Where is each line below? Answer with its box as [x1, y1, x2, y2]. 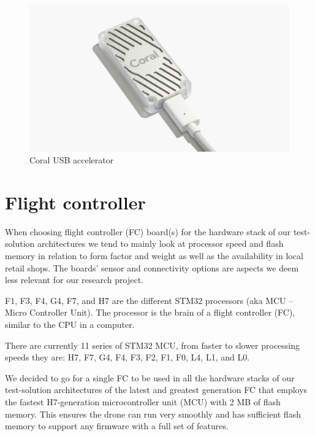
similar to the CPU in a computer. [5, 317, 135, 330]
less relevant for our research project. [5, 273, 144, 286]
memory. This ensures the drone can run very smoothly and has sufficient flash [5, 407, 301, 420]
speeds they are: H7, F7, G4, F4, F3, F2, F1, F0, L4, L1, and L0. [5, 351, 250, 364]
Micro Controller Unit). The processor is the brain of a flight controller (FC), [5, 306, 295, 319]
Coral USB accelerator [29, 154, 114, 166]
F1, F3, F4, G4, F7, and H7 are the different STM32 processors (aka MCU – [5, 294, 294, 306]
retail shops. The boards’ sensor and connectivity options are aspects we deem [5, 261, 299, 274]
